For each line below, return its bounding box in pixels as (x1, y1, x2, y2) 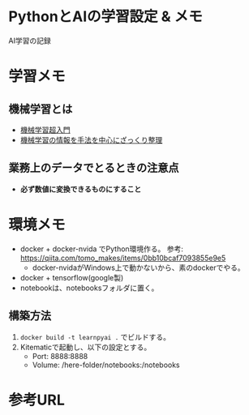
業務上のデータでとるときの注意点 (8, 161, 179, 175)
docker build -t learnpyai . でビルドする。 (19, 332, 171, 341)
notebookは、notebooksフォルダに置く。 (19, 283, 159, 293)
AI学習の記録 (8, 36, 51, 45)
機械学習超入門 (19, 125, 71, 135)
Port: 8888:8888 (32, 351, 88, 361)
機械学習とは (8, 102, 73, 116)
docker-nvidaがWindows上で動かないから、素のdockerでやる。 (32, 263, 245, 272)
